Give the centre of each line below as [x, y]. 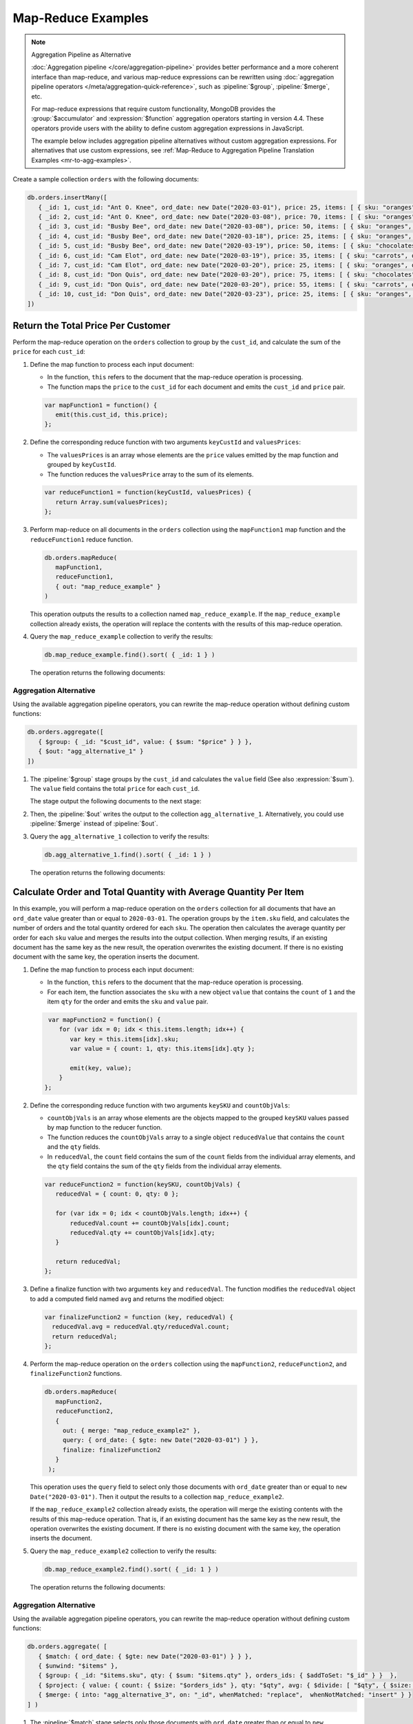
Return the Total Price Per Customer [92, 325]
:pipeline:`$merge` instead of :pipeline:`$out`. [94, 823]
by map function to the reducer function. [105, 1127]
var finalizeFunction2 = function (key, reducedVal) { [139, 1317]
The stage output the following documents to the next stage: [116, 801]
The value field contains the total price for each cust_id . [115, 788]
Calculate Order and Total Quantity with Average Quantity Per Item [158, 892]
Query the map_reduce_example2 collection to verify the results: [123, 1551]
